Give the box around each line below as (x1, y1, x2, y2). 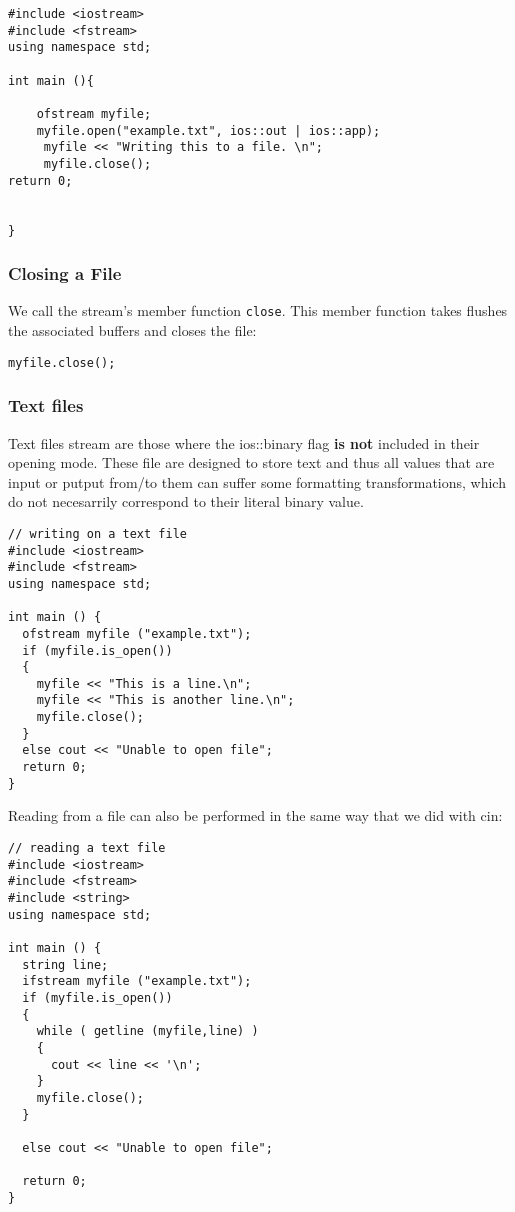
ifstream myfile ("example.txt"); (22, 974, 252, 989)
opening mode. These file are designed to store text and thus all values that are (8, 452, 495, 473)
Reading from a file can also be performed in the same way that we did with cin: (8, 805, 503, 826)
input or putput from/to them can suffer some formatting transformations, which (8, 471, 506, 492)
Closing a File (8, 261, 122, 286)
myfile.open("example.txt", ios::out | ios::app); (36, 123, 381, 138)
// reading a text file (8, 841, 166, 855)
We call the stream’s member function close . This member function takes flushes (8, 300, 508, 321)
